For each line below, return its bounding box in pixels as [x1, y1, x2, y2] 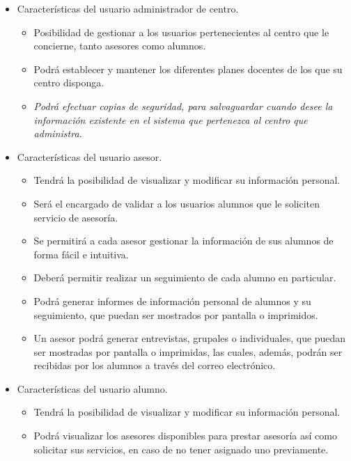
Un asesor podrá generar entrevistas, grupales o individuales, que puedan [33, 331, 346, 345]
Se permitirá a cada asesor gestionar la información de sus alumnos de [33, 233, 334, 248]
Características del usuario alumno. [17, 381, 168, 396]
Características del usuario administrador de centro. [17, 1, 239, 15]
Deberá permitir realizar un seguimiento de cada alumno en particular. [33, 270, 336, 285]
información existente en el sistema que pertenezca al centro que [33, 112, 308, 127]
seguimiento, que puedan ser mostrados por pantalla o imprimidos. [33, 307, 318, 322]
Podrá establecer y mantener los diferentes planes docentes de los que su [33, 61, 343, 76]
